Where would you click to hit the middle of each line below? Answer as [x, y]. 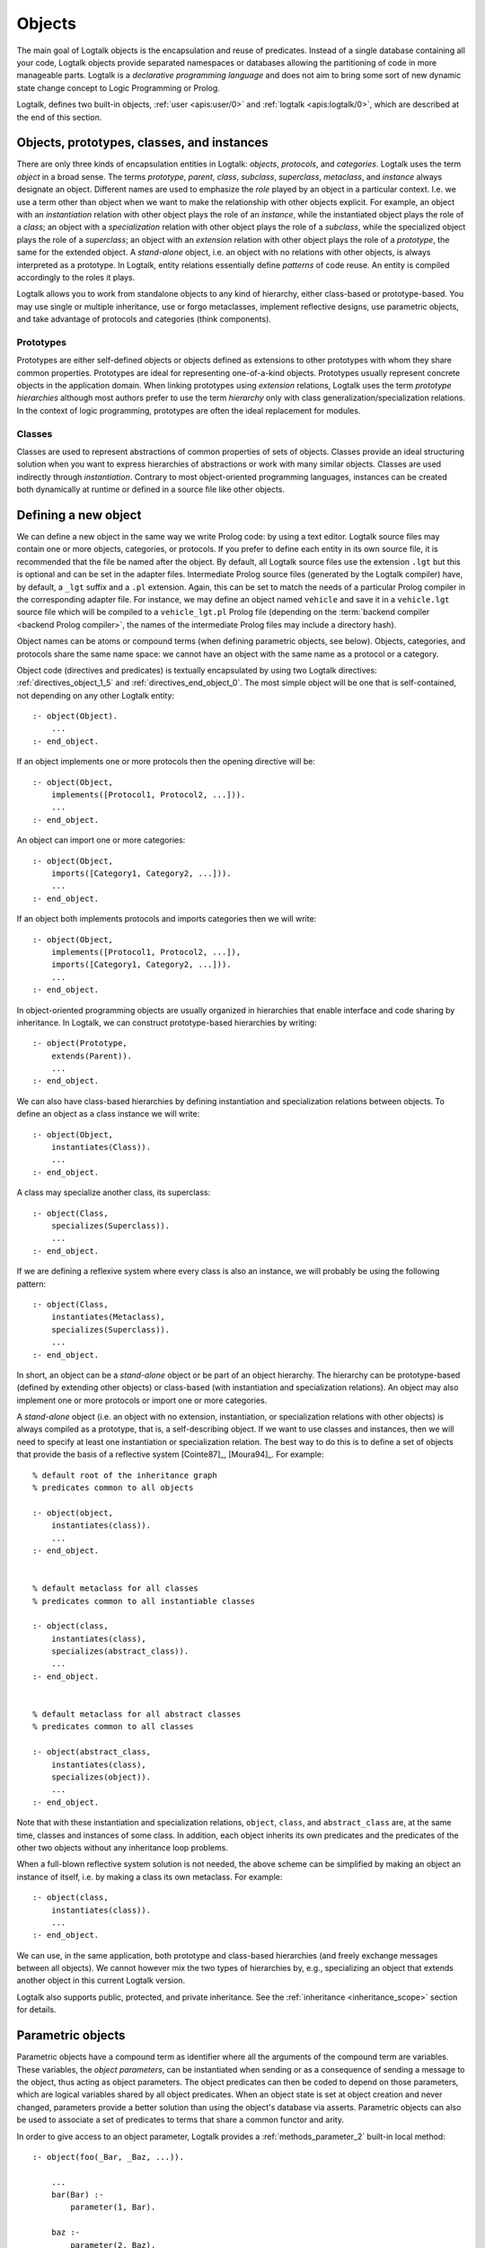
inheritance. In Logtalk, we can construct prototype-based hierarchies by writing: [167, 1022]
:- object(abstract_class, [92, 1752]
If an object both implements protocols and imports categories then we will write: [167, 919]
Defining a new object [79, 515]
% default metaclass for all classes [116, 1588]
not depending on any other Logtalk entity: [96, 695]
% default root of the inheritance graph [125, 1475]
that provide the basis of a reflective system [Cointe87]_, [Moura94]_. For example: [170, 1454]
